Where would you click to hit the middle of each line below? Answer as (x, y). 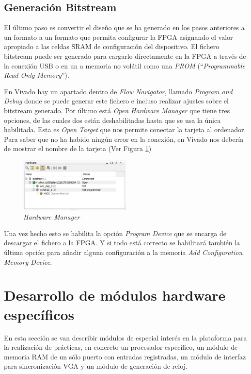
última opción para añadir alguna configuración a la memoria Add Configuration (123, 252)
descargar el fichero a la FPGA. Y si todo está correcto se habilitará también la (122, 243)
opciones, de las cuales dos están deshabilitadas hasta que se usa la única (112, 120)
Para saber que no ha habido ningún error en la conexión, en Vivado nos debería (124, 139)
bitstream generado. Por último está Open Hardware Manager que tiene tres (117, 110)
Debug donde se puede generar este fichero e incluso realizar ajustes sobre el (116, 101)
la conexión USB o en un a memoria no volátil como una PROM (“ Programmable (125, 65)
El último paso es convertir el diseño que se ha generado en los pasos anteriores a (124, 27)
